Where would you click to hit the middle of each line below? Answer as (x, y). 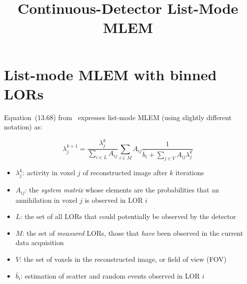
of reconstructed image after (125, 173)
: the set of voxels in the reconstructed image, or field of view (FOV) (123, 259)
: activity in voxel (49, 173)
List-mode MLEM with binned (110, 74)
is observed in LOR (114, 200)
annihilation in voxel (46, 200)
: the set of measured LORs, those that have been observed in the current (133, 233)
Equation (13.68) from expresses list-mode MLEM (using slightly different (118, 117)
